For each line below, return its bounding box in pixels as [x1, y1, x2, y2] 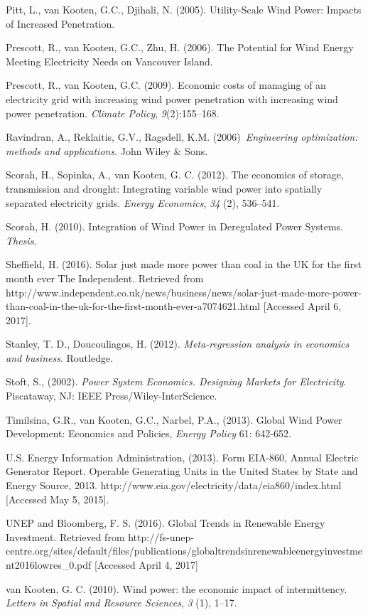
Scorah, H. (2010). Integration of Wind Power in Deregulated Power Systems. [6, 219, 343, 234]
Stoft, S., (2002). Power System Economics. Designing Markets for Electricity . [6, 374, 347, 389]
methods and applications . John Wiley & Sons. [6, 143, 208, 158]
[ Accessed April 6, [263, 299, 342, 314]
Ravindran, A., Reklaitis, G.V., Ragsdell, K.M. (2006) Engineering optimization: [6, 129, 358, 144]
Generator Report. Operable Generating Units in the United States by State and [6, 464, 358, 478]
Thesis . [6, 232, 37, 247]
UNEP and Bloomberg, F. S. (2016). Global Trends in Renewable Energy [6, 515, 325, 530]
